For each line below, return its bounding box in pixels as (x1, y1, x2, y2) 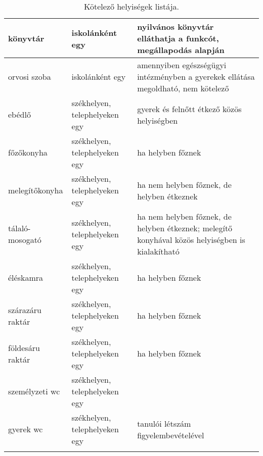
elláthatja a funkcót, (137, 32, 219, 44)
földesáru (8, 341, 40, 353)
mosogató (8, 234, 41, 245)
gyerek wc (8, 423, 43, 435)
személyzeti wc (8, 385, 60, 397)
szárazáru (8, 303, 41, 316)
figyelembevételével (137, 429, 204, 441)
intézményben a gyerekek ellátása (137, 71, 255, 82)
